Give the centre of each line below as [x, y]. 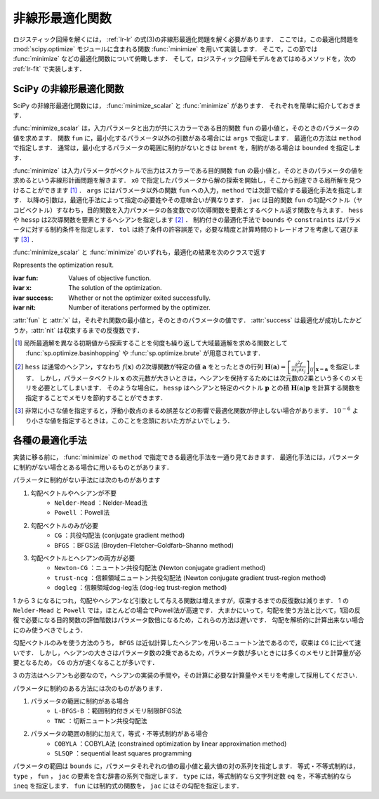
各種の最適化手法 [50, 441]
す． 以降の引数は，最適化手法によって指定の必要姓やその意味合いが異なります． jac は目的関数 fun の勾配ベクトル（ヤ [188, 200]
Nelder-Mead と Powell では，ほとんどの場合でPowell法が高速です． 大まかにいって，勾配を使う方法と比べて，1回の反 [187, 610]
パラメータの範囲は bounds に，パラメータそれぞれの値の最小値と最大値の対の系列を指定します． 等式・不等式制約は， [186, 766]
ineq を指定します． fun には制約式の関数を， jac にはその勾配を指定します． [128, 786]
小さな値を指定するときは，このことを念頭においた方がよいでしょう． [133, 421]
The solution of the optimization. [115, 288]
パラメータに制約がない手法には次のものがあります [87, 480]
